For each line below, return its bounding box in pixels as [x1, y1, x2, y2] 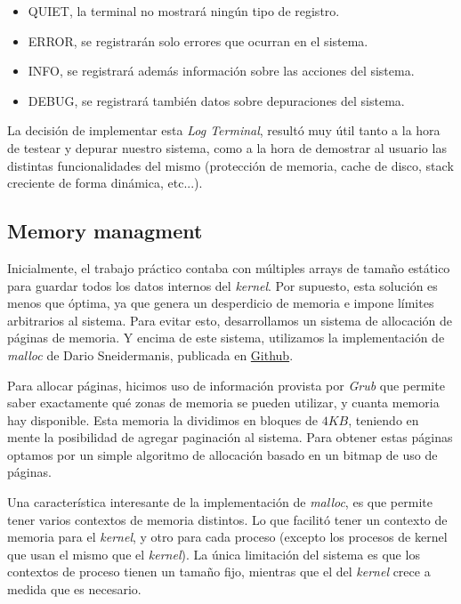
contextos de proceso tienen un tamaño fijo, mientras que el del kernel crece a [7, 562, 431, 581]
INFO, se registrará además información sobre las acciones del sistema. [28, 61, 415, 80]
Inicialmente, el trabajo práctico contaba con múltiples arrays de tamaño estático [7, 258, 450, 277]
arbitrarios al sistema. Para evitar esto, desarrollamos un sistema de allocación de [7, 310, 452, 329]
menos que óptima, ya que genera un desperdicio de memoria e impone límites [7, 294, 434, 312]
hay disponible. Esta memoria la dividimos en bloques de [7, 410, 319, 429]
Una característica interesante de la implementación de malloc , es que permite [7, 493, 433, 511]
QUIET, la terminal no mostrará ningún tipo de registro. [28, 2, 340, 20]
